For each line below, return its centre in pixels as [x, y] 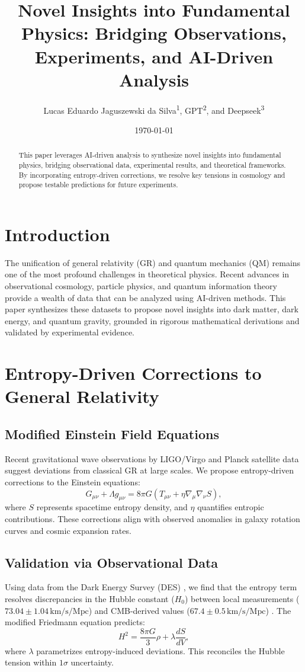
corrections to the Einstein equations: [73, 482]
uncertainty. [92, 662]
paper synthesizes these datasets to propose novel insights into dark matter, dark [152, 309]
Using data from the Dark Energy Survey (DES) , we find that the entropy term [151, 587]
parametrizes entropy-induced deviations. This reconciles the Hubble [160, 650]
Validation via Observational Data [112, 562]
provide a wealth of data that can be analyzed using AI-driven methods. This [145, 297]
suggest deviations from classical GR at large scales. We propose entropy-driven [149, 470]
